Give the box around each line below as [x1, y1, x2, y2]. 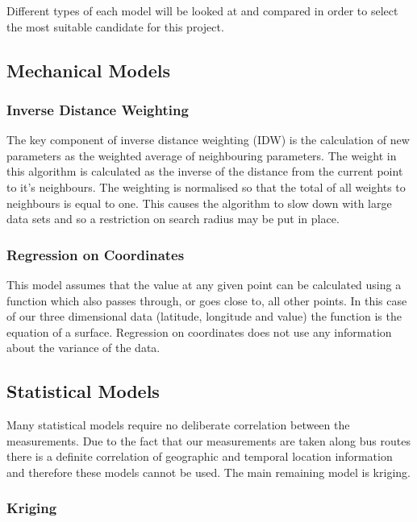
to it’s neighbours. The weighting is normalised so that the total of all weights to [6, 178, 406, 195]
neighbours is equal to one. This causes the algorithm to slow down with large [6, 194, 392, 211]
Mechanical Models [6, 57, 170, 82]
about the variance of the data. [6, 339, 161, 356]
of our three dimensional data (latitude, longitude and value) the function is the [6, 308, 402, 325]
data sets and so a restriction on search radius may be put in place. [6, 210, 340, 227]
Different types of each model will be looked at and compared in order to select [6, 2, 398, 19]
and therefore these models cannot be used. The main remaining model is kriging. [6, 463, 411, 480]
